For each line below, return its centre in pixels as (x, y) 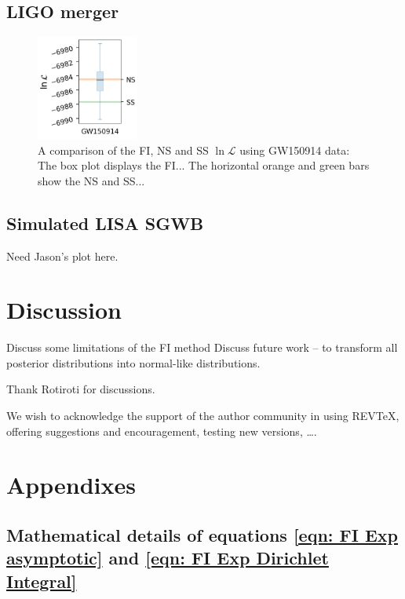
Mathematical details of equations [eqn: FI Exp (202, 535)
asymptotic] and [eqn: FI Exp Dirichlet (168, 558)
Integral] (42, 581)
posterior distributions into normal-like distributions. (133, 362)
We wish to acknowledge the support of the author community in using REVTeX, (203, 416)
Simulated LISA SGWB (105, 223)
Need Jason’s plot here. (62, 256)
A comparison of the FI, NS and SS (123, 150)
